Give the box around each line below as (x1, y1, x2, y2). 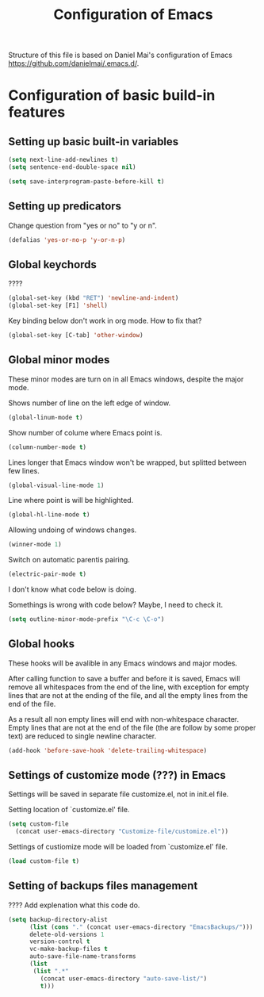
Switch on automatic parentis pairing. (8, 555, 131, 565)
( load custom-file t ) (8, 857, 80, 865)
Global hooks (8, 637, 75, 651)
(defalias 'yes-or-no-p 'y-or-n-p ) (8, 236, 126, 243)
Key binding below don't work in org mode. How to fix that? (8, 316, 202, 326)
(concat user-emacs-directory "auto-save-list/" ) (40, 974, 208, 983)
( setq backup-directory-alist (8, 915, 109, 923)
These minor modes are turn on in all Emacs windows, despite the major (8, 374, 244, 384)
